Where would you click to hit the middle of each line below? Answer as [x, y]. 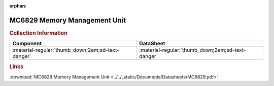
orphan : [18, 6]
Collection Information [39, 33]
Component [27, 44]
